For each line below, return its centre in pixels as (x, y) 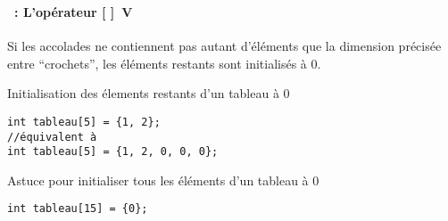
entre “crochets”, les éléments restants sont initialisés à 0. (164, 63)
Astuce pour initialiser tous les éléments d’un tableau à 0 (163, 180)
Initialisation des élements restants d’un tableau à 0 (149, 93)
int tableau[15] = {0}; (78, 209)
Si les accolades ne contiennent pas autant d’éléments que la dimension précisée (224, 46)
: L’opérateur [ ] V (74, 11)
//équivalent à (52, 137)
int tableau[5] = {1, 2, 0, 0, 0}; (113, 152)
